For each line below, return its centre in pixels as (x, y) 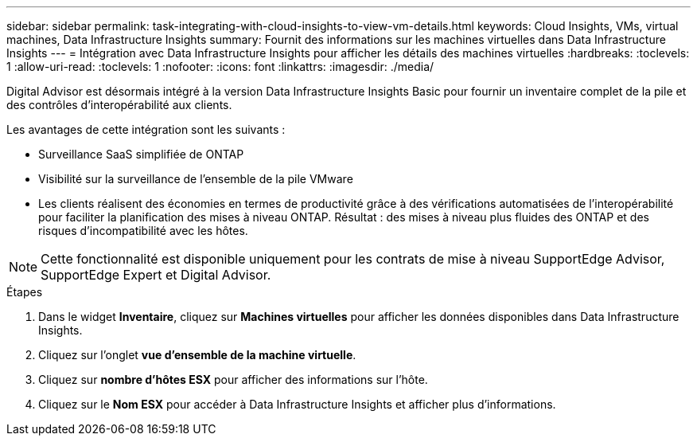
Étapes (25, 292)
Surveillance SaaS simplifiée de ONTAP (141, 154)
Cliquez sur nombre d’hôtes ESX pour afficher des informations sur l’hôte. (233, 379)
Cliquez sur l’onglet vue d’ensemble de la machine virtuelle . (197, 355)
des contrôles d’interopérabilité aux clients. (119, 105)
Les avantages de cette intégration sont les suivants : (146, 129)
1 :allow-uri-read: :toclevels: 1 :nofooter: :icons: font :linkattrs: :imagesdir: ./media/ (220, 66)
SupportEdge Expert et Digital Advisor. (156, 275)
